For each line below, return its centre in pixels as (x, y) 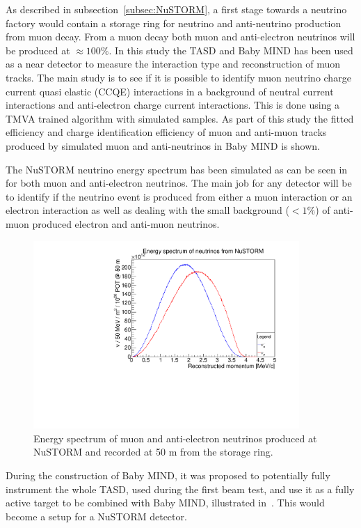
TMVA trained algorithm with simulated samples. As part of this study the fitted (180, 118)
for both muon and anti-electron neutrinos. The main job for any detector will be (179, 183)
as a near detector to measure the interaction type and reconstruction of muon (173, 64)
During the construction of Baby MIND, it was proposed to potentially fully (168, 475)
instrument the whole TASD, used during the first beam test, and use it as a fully (180, 489)
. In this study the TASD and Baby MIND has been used (231, 50)
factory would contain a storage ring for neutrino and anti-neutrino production (174, 23)
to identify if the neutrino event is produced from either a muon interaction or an (179, 196)
